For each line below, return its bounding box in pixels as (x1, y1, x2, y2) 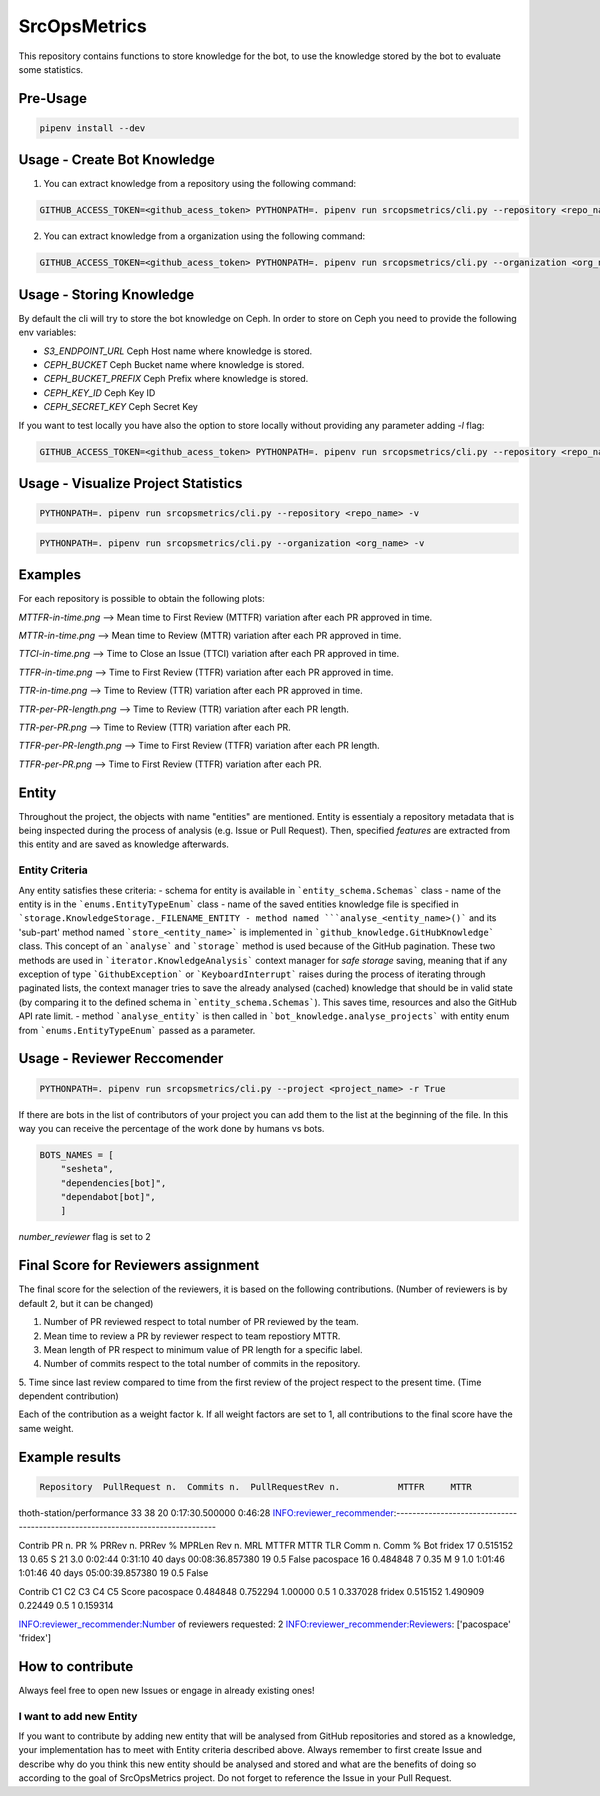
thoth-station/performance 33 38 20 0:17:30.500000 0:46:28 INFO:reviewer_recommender (18, 1506, 394, 1519)
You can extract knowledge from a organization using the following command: (43, 230, 366, 242)
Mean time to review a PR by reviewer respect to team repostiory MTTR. (43, 1330, 341, 1342)
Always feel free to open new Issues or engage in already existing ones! (18, 1684, 315, 1696)
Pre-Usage (18, 90, 88, 107)
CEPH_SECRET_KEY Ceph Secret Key (43, 401, 199, 413)
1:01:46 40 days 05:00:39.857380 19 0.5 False (18, 1567, 209, 1579)
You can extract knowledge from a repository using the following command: (43, 178, 357, 190)
